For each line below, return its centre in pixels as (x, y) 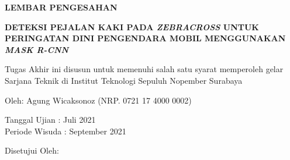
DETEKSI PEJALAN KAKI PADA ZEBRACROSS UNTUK (132, 26)
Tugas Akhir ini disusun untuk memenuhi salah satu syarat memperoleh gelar (144, 69)
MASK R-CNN (37, 49)
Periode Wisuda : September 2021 (65, 131)
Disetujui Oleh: (32, 150)
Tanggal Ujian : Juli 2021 (50, 120)
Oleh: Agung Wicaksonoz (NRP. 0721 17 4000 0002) (98, 100)
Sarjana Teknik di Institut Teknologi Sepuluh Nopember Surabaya (124, 80)
